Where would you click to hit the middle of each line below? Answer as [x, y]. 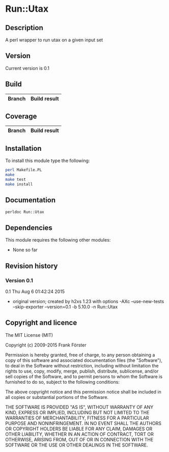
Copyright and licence [41, 323]
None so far [25, 250]
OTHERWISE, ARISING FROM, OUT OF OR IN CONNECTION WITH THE [79, 439]
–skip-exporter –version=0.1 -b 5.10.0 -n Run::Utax [65, 307]
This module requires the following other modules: [58, 240]
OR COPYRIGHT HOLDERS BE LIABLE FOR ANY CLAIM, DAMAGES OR [79, 429]
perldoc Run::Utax [25, 212]
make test [16, 179]
